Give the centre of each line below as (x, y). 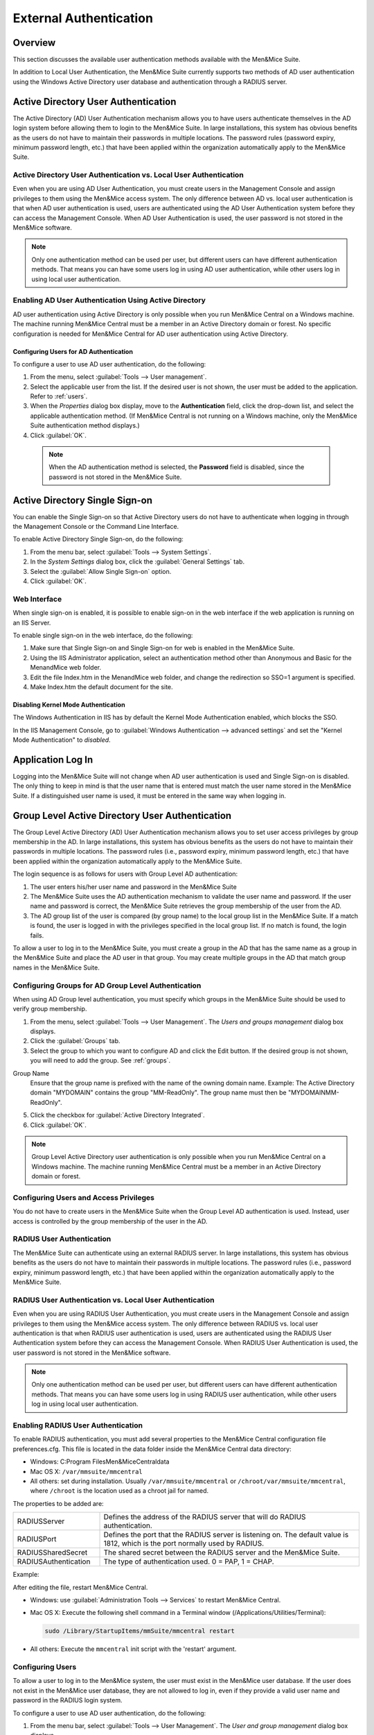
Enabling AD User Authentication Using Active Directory (109, 301)
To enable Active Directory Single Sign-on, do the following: (98, 539)
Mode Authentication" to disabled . (62, 740)
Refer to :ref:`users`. (59, 396)
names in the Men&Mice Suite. (56, 967)
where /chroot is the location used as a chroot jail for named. (119, 1491)
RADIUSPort (37, 1539)
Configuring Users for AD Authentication (73, 351)
